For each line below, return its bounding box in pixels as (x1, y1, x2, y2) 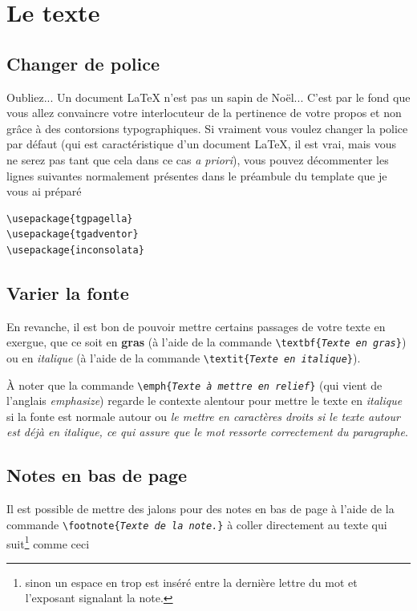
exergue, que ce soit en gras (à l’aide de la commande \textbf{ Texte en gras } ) (6, 334, 407, 350)
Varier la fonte (6, 280, 129, 305)
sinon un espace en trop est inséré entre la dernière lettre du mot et (25, 573, 358, 590)
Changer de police (6, 51, 160, 75)
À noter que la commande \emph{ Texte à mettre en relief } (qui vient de (6, 376, 383, 393)
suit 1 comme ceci (6, 532, 90, 552)
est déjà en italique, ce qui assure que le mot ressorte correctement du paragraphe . (6, 423, 408, 440)
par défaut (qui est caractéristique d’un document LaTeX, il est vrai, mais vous (6, 136, 397, 152)
